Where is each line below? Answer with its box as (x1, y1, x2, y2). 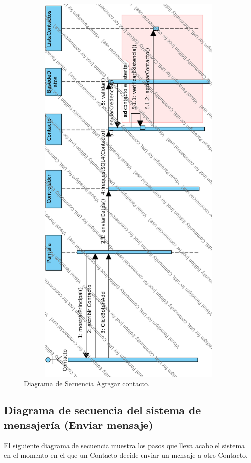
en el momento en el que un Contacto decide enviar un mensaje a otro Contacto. (4, 450, 248, 460)
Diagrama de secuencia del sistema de (4, 402, 201, 418)
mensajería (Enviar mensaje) (4, 417, 153, 432)
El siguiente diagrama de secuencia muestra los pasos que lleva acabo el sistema (4, 440, 245, 450)
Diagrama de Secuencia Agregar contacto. (24, 378, 150, 389)
